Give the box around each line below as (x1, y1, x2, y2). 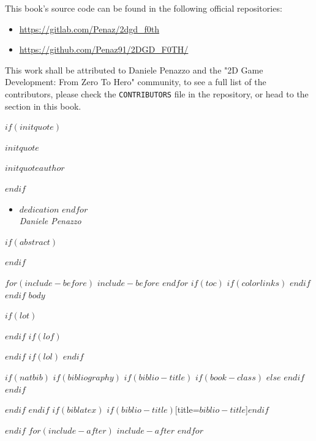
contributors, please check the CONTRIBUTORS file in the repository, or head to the (5, 87, 309, 100)
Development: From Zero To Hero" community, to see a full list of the (5, 75, 266, 88)
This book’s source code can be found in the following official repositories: (5, 2, 282, 14)
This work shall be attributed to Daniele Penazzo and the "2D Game (5, 63, 263, 76)
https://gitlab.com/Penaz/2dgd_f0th (19, 22, 159, 35)
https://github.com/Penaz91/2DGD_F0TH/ (19, 43, 189, 56)
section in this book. (5, 99, 81, 112)
